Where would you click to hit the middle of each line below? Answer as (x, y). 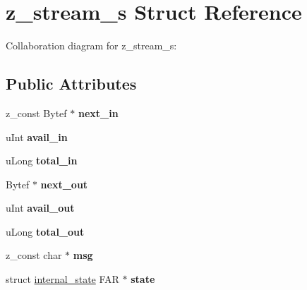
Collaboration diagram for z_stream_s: (91, 46)
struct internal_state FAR (62, 279)
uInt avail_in (37, 137)
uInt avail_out (40, 208)
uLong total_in (42, 161)
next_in (98, 113)
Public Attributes (71, 84)
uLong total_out (45, 231)
